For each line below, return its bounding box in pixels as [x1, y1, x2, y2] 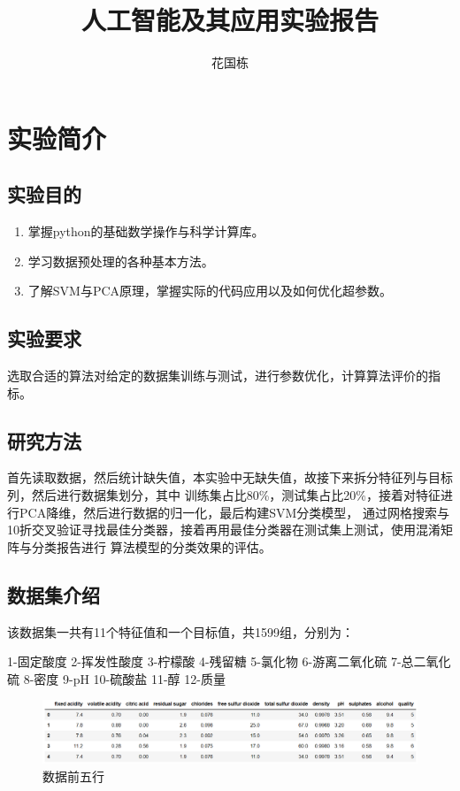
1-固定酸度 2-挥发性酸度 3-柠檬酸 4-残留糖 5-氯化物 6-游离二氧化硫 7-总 [7, 652, 414, 671]
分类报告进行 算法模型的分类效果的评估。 [31, 537, 272, 556]
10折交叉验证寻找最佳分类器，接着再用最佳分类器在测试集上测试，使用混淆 [7, 520, 441, 539]
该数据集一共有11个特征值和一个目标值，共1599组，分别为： [7, 622, 354, 641]
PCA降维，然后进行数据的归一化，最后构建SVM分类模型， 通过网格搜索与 [19, 503, 449, 521]
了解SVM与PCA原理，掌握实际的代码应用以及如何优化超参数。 [27, 281, 393, 300]
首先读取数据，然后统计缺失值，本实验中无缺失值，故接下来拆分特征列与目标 [7, 468, 453, 487]
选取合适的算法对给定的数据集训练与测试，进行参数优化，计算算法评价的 [7, 366, 428, 385]
